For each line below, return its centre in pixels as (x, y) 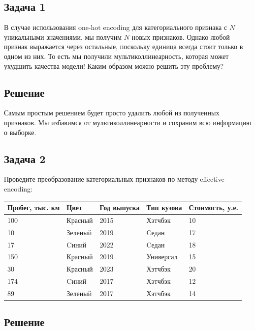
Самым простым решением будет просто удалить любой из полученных (112, 113)
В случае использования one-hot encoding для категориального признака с (116, 27)
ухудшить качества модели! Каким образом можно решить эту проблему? (114, 66)
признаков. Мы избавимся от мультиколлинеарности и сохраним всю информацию (128, 122)
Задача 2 (25, 158)
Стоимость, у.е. (214, 207)
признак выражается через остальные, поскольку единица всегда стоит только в (124, 46)
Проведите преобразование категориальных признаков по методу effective (114, 179)
